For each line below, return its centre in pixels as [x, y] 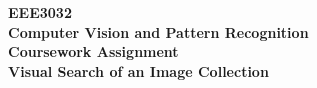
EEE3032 [40, 12]
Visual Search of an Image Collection [138, 70]
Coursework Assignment [93, 51]
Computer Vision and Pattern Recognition [158, 31]
